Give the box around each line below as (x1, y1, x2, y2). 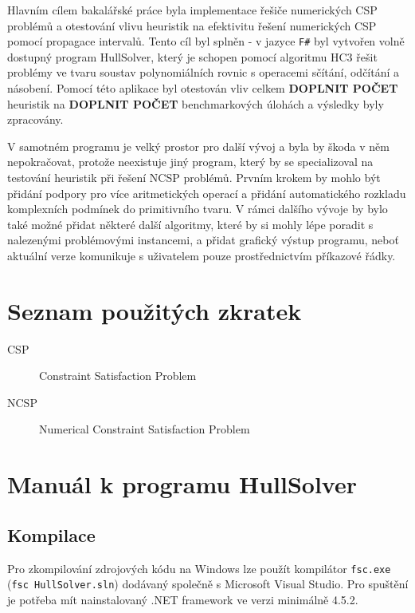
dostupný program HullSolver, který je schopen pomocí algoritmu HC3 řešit (7, 48, 378, 65)
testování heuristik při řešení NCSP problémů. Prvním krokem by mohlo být (7, 169, 381, 185)
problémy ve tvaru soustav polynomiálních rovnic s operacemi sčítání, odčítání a (7, 64, 400, 81)
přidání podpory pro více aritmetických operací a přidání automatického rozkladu (7, 184, 406, 201)
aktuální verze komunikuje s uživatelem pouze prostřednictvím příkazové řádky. (7, 247, 396, 263)
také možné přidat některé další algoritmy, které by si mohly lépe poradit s (7, 216, 374, 232)
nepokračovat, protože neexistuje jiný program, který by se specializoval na (7, 153, 374, 170)
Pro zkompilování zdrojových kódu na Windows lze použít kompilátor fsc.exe (7, 560, 391, 576)
